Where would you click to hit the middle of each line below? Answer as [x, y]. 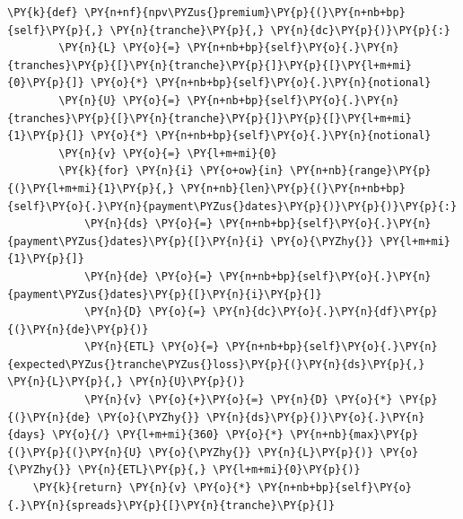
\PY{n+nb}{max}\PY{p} [354, 435]
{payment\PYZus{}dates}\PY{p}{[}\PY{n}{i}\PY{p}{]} [165, 294]
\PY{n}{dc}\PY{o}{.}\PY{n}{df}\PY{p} [325, 312]
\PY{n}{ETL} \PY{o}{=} [152, 347]
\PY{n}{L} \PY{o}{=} [120, 48]
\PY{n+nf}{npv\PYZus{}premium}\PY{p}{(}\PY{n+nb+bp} [245, 13]
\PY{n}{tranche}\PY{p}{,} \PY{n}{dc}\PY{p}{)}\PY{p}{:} [280, 30]
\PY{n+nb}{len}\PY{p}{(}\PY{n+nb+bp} [293, 188]
